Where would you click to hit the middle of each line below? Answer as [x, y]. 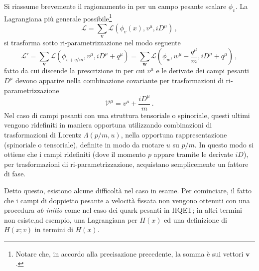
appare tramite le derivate [193, 154]
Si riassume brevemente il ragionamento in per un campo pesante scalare [115, 6]
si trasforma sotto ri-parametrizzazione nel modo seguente [92, 43]
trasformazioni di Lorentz [43, 134]
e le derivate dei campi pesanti [202, 70]
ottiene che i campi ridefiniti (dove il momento [75, 154]
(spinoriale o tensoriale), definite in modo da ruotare [84, 144]
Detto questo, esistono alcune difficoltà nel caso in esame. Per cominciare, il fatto [128, 190]
